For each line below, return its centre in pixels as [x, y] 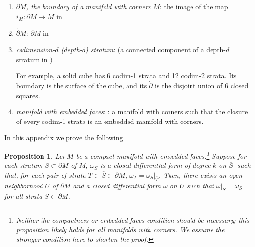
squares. [28, 95]
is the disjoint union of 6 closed [202, 85]
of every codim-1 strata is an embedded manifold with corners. [110, 121]
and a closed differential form [117, 185]
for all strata [23, 196]
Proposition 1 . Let [34, 155]
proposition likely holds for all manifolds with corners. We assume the [120, 229]
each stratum [23, 165]
